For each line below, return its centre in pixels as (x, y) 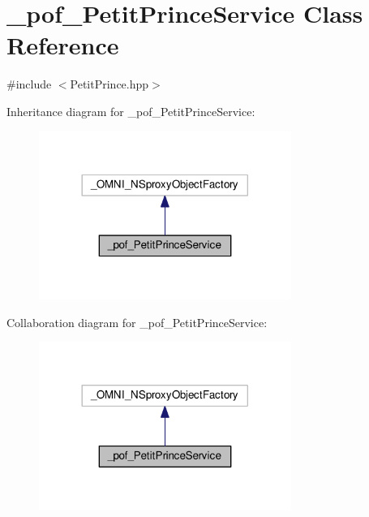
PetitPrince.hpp (109, 84)
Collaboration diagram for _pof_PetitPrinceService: (137, 322)
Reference (63, 45)
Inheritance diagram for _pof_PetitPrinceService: (131, 111)
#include (29, 84)
